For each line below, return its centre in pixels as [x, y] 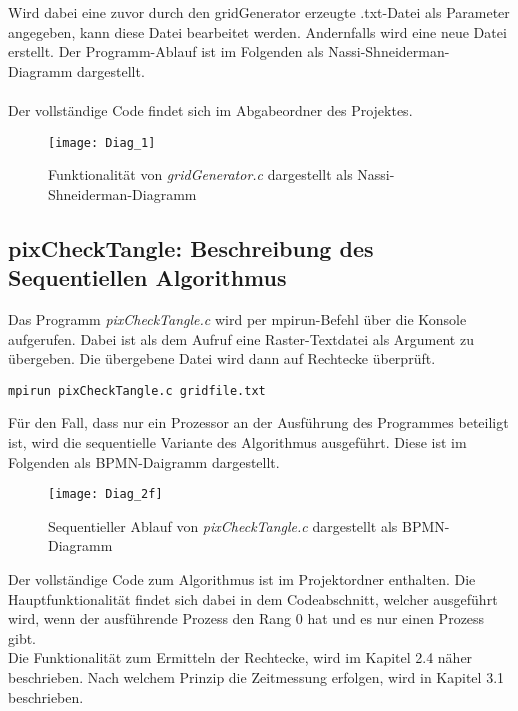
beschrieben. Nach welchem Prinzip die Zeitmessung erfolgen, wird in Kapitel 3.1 [256, 677]
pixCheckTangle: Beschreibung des [191, 247]
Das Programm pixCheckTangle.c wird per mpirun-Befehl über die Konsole [237, 319]
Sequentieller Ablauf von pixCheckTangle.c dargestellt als [223, 525]
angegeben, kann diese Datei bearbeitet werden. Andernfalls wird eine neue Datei [257, 31]
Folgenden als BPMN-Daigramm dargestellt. [144, 461]
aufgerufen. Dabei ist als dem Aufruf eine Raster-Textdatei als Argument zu [241, 338]
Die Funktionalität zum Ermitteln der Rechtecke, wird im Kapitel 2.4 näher [240, 657]
